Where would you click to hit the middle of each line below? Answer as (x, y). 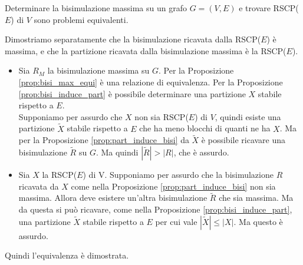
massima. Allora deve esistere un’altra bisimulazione (113, 198)
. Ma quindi (117, 152)
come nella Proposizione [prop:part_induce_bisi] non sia (173, 186)
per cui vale (176, 221)
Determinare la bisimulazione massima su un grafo (96, 8)
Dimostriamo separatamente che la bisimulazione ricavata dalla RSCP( (133, 39)
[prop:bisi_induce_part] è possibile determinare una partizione (132, 93)
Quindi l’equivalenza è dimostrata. (67, 255)
